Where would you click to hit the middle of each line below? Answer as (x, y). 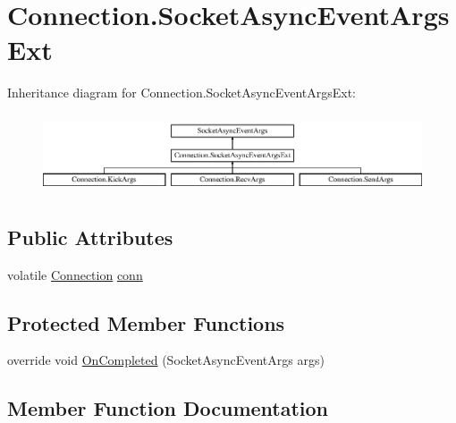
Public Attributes (90, 237)
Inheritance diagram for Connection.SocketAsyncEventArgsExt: (182, 93)
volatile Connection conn (75, 274)
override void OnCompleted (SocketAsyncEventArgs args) (166, 360)
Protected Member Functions (146, 322)
